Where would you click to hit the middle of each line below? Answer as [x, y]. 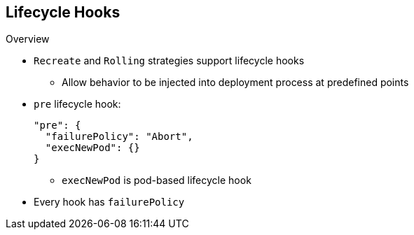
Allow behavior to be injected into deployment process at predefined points [235, 83]
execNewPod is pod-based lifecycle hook [157, 180]
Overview [28, 39]
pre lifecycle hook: [77, 104]
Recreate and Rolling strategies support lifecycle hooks [169, 61]
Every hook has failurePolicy [109, 202]
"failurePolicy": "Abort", [119, 137]
